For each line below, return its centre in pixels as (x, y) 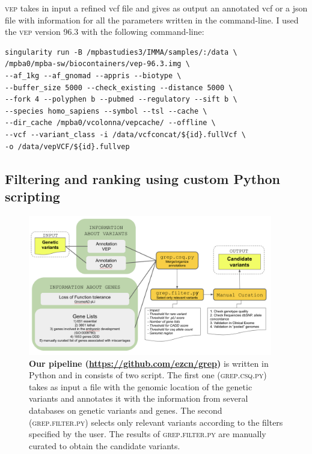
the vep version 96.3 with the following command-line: (105, 32)
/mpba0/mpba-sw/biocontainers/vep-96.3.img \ (97, 64)
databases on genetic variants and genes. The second (126, 410)
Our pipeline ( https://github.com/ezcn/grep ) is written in (149, 363)
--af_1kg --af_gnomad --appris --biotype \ (93, 75)
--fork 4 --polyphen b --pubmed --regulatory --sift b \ (121, 100)
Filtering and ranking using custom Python (143, 178)
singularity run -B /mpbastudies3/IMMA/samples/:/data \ (121, 52)
